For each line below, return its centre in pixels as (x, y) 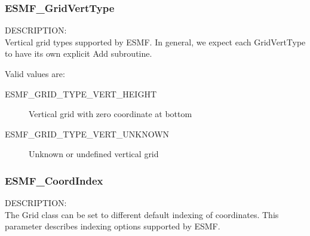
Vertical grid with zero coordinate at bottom (111, 114)
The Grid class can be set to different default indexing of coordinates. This (142, 214)
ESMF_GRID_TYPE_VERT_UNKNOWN (87, 134)
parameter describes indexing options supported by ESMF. (113, 226)
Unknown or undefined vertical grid (94, 154)
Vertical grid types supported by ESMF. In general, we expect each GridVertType (155, 42)
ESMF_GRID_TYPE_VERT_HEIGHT (81, 94)
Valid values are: (35, 73)
